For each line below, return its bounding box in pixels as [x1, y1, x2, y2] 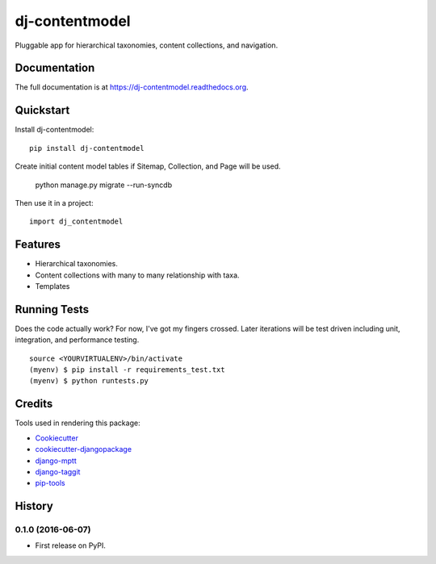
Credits [15, 397, 53, 411]
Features [15, 238, 61, 252]
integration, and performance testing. [15, 335, 140, 345]
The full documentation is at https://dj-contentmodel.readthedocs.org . [15, 82, 249, 92]
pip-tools [35, 478, 65, 488]
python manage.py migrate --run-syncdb [35, 180, 173, 190]
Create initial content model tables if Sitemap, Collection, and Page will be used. [15, 161, 282, 171]
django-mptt [35, 456, 77, 466]
